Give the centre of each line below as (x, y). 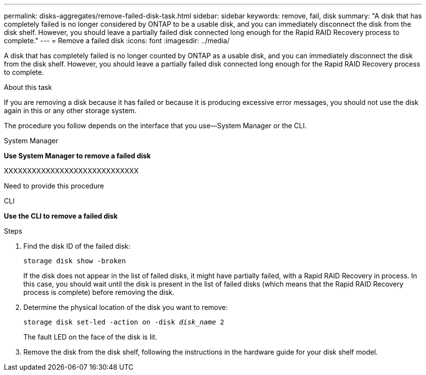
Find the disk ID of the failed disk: (77, 246)
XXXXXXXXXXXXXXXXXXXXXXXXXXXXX (71, 171)
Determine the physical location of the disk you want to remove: (126, 307)
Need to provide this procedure (54, 186)
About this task (28, 87)
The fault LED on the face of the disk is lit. (90, 337)
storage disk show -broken (75, 261)
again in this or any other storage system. (70, 111)
